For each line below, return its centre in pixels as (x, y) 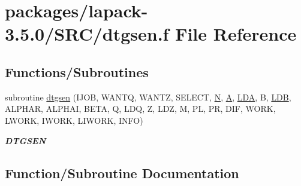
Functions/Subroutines (77, 71)
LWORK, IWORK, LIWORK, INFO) (74, 120)
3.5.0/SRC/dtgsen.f (87, 34)
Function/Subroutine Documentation (122, 173)
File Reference (236, 34)
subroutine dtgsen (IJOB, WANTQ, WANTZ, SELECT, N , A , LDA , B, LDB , (148, 97)
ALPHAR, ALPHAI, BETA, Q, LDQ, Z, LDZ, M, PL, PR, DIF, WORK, (140, 109)
